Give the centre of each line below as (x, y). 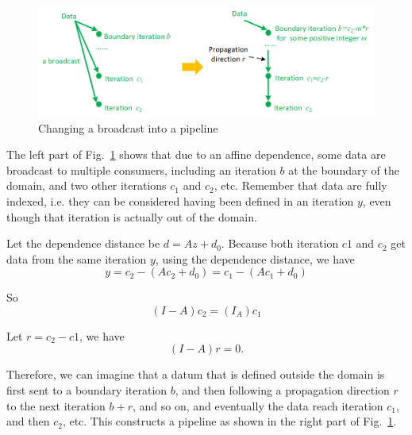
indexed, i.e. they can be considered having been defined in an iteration (180, 200)
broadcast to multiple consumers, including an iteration (141, 169)
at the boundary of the (344, 169)
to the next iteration (56, 405)
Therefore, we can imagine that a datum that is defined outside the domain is (196, 374)
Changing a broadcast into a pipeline (128, 127)
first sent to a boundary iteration (87, 390)
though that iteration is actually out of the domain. (132, 216)
